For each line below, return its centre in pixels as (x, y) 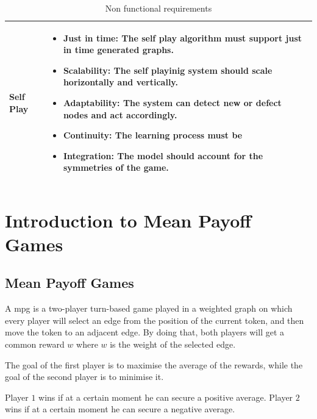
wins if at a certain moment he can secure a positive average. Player (166, 397)
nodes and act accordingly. (120, 114)
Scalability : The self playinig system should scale (168, 70)
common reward (35, 344)
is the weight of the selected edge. (173, 344)
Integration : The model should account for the (163, 155)
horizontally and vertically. (120, 82)
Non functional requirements (158, 8)
